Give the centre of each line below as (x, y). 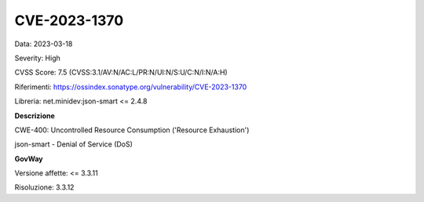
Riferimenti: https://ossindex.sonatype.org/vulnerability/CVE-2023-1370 (131, 87)
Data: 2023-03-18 (44, 44)
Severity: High (37, 58)
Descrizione (35, 115)
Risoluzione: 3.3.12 (44, 187)
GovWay (29, 159)
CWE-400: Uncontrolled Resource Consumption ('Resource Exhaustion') (132, 130)
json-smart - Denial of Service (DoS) (74, 144)
